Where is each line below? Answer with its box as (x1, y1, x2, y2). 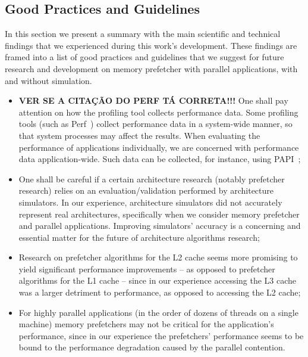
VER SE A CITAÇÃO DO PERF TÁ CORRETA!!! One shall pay (18, 94, 288, 107)
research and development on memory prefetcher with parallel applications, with (5, 62, 298, 74)
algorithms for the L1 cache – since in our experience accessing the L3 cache (18, 274, 297, 287)
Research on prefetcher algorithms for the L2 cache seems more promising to (18, 251, 298, 263)
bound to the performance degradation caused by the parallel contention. (18, 341, 285, 353)
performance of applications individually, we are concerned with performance (18, 141, 299, 153)
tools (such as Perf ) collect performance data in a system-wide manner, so (18, 117, 293, 130)
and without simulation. (5, 74, 92, 86)
